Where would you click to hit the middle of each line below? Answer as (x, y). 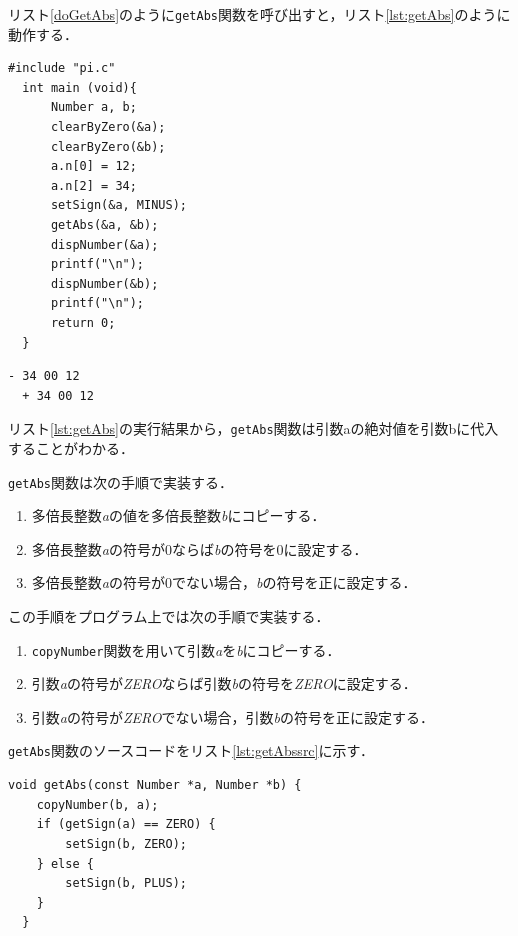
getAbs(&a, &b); (104, 225)
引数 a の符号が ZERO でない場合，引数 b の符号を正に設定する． (233, 716)
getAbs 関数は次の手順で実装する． (120, 481)
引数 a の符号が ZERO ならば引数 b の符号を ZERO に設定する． (224, 683)
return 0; (83, 322)
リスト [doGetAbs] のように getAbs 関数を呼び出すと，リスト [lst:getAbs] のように (259, 14)
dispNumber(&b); (104, 283)
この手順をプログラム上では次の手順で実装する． (169, 616)
